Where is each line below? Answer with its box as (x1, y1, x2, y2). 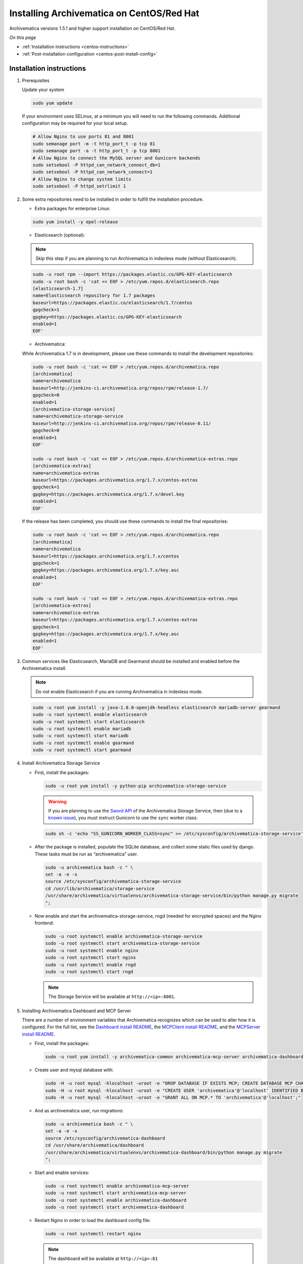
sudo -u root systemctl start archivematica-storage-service (45, 940, 200, 946)
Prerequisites (22, 77, 50, 83)
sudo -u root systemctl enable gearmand (32, 740, 134, 746)
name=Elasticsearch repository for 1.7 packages (32, 293, 156, 298)
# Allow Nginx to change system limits (32, 176, 131, 182)
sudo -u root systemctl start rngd (45, 969, 133, 974)
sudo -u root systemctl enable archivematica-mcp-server (45, 1183, 189, 1189)
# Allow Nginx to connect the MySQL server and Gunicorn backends (32, 155, 200, 161)
